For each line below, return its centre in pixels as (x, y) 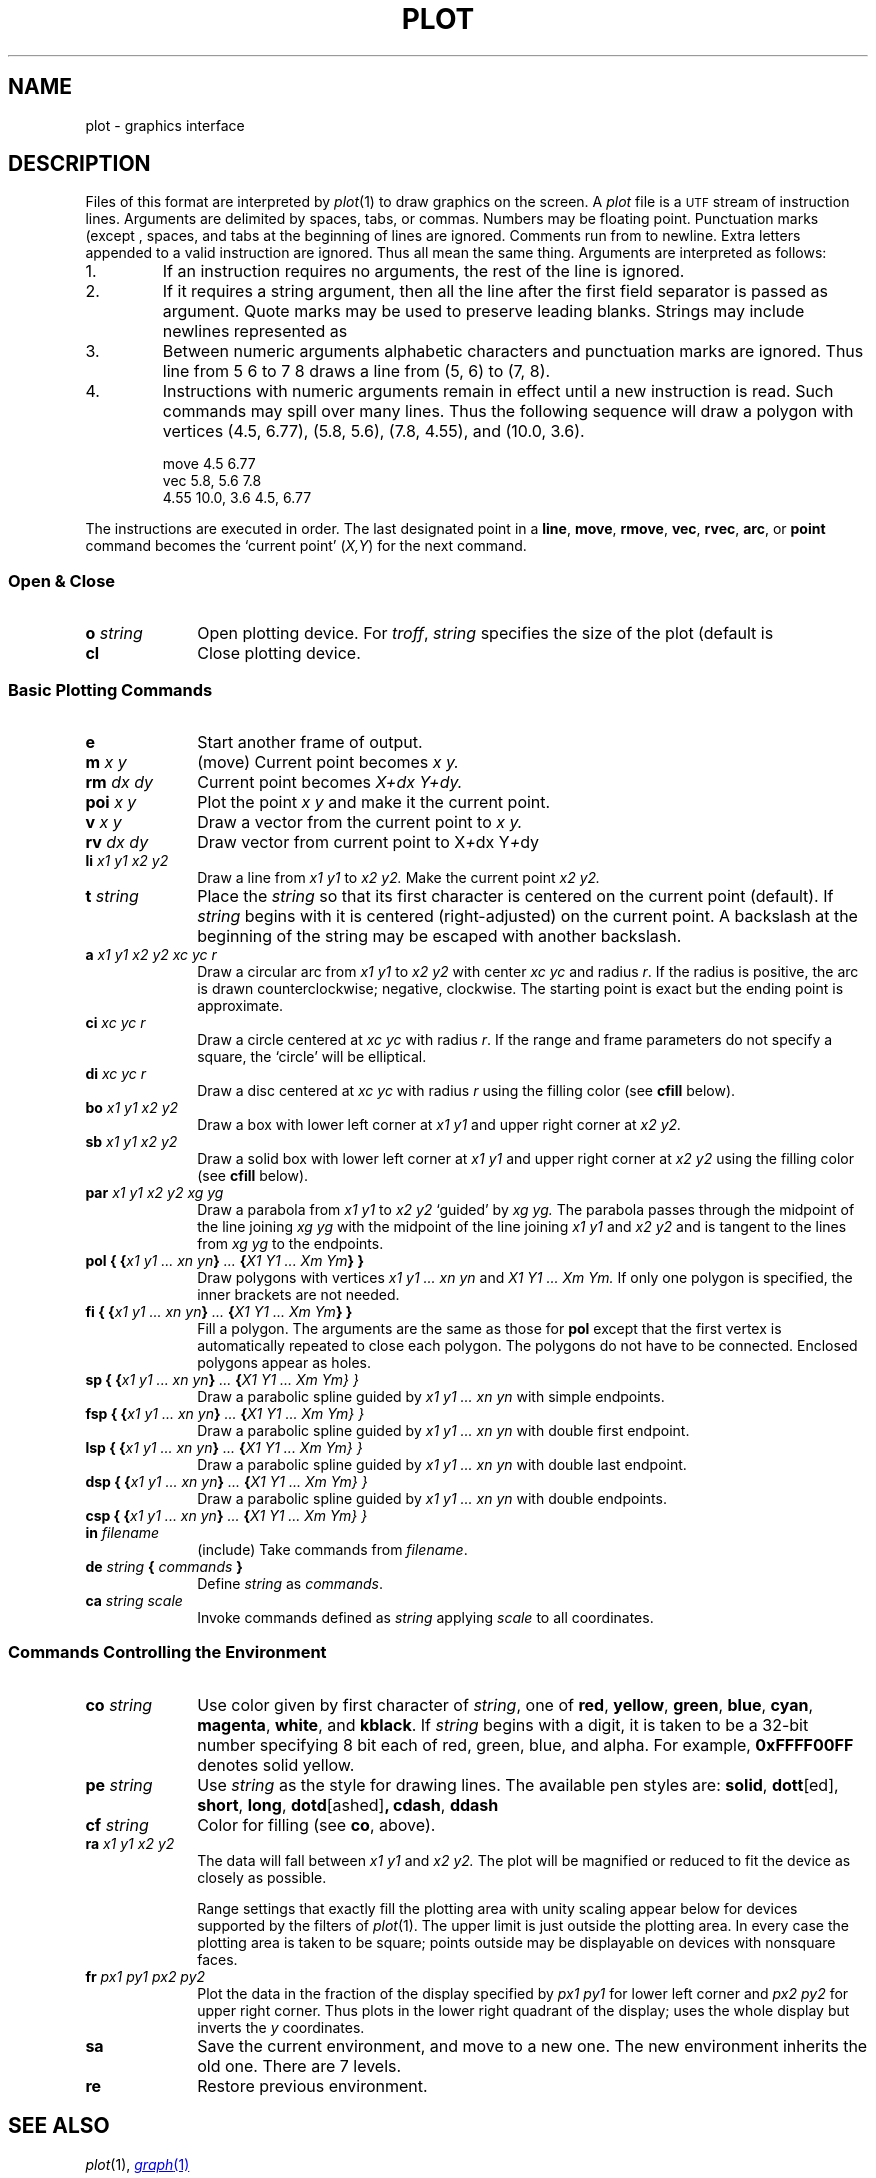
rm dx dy (119, 781)
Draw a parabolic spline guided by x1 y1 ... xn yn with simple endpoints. (431, 1396)
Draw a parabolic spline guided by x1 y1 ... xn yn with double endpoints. (432, 1498)
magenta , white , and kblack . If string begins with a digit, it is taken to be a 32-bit (503, 1724)
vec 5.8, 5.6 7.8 (212, 481)
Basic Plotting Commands (110, 689)
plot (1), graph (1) (137, 2164)
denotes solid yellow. (276, 1764)
